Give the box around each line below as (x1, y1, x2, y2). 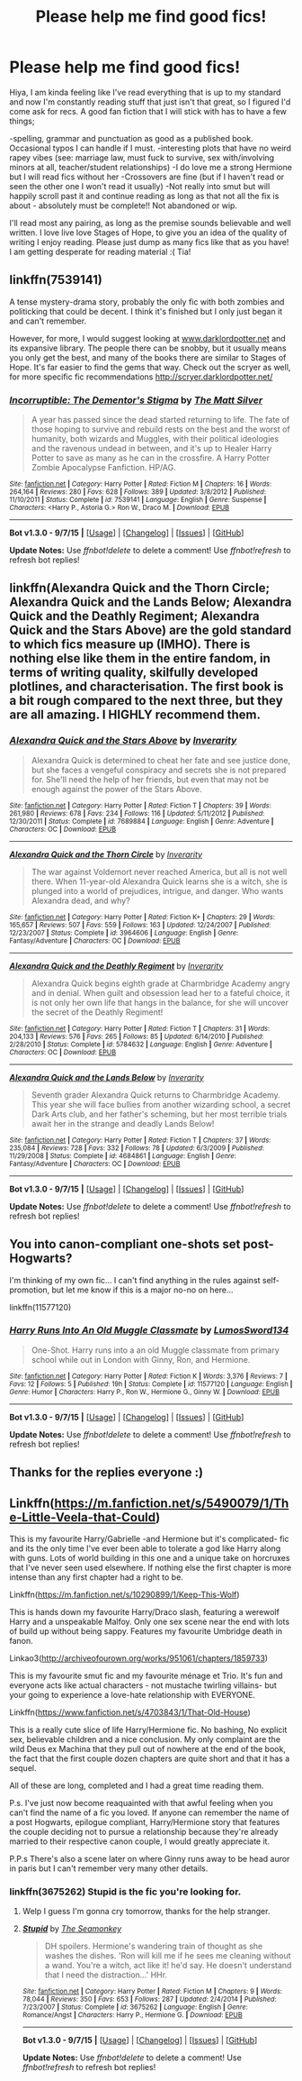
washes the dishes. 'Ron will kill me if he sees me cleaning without (44, 1950, 291, 1961)
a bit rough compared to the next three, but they (9, 693, 283, 708)
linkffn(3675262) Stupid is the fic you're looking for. (9, 1885, 242, 1898)
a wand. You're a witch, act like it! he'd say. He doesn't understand (44, 1960, 292, 1971)
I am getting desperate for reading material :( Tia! (9, 246, 191, 257)
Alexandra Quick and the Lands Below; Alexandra (9, 595, 292, 610)
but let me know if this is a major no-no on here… (51, 1284, 234, 1295)
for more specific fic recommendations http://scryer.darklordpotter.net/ (9, 371, 273, 382)
